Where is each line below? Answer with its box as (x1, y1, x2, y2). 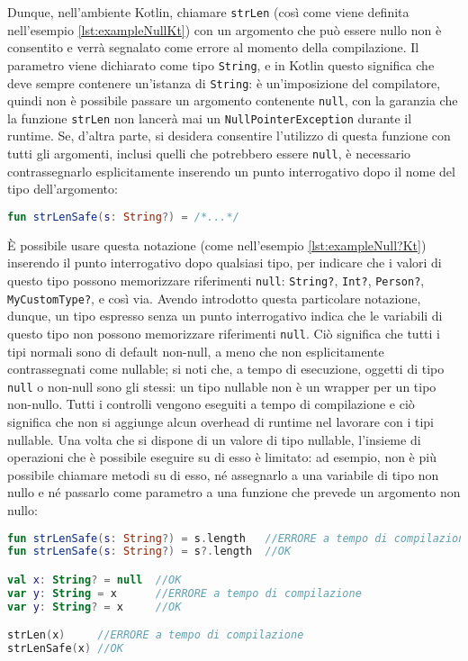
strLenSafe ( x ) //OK (7, 642, 123, 656)
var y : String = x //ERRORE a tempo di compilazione (7, 586, 362, 600)
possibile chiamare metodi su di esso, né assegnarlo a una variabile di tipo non (7, 465, 439, 484)
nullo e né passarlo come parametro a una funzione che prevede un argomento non (7, 483, 461, 502)
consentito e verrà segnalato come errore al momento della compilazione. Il (7, 38, 419, 57)
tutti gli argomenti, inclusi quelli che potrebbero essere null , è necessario (7, 144, 411, 163)
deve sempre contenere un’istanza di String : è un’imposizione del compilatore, (7, 73, 441, 92)
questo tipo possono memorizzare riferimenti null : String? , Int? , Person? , (7, 270, 425, 289)
